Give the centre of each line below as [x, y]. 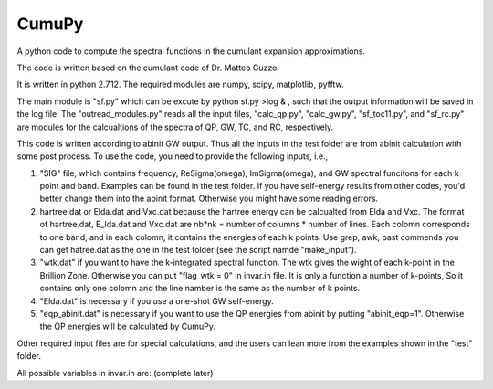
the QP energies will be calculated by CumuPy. [128, 326]
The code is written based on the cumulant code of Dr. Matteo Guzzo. [148, 68]
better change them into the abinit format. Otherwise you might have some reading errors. [209, 199]
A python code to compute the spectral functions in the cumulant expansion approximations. [191, 51]
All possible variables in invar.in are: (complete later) [115, 373]
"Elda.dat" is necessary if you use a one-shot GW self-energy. [157, 300]
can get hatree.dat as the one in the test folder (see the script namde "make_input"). [198, 250]
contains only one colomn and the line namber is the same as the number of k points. [200, 289]
